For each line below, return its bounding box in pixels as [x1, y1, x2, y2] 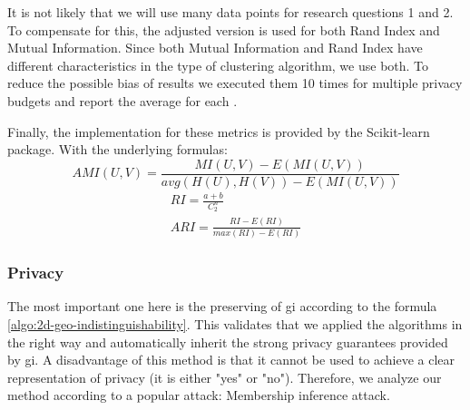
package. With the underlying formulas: [7, 140, 228, 159]
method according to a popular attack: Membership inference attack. [7, 386, 390, 405]
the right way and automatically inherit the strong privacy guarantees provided [7, 332, 448, 351]
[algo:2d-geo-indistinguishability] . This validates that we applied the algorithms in [7, 314, 463, 333]
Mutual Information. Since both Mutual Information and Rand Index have [7, 38, 423, 57]
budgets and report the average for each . [7, 91, 238, 110]
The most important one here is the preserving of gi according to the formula [7, 297, 437, 316]
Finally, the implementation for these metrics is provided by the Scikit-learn [7, 122, 430, 141]
